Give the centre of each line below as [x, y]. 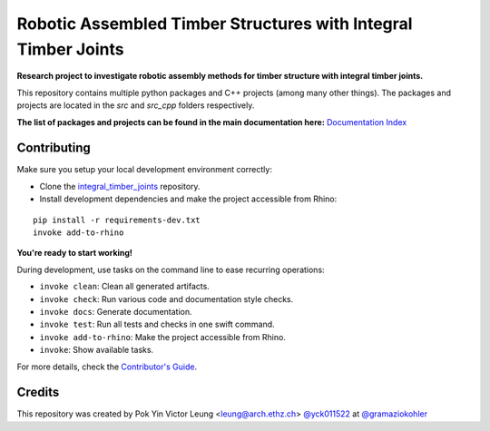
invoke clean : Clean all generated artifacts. [125, 287]
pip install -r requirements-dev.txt [117, 220]
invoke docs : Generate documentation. [116, 311]
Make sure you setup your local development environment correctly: [144, 170]
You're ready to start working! [75, 253]
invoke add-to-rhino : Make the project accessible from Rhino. [162, 337]
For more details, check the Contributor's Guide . [107, 367]
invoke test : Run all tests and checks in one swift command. [157, 324]
